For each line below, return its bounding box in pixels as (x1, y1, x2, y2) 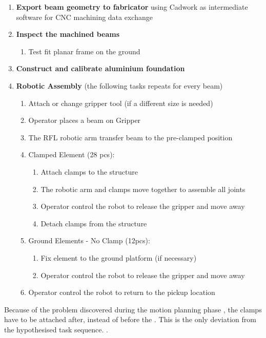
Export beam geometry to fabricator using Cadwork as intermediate (16, 2, 248, 12)
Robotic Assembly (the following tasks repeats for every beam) (16, 80, 223, 91)
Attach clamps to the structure (40, 166, 138, 177)
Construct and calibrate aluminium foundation (16, 63, 185, 74)
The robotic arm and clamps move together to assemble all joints (40, 183, 245, 194)
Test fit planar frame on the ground (28, 46, 140, 56)
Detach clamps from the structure (40, 218, 147, 228)
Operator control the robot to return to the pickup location (28, 287, 215, 298)
